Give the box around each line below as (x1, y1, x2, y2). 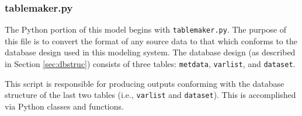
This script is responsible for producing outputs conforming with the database (5, 77, 284, 89)
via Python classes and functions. (5, 100, 124, 112)
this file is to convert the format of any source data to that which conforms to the (5, 34, 297, 47)
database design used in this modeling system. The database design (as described (5, 46, 296, 58)
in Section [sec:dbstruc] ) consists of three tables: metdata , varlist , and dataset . (5, 58, 296, 70)
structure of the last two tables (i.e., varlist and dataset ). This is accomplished (5, 89, 296, 101)
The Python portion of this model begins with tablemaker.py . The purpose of (5, 23, 287, 36)
